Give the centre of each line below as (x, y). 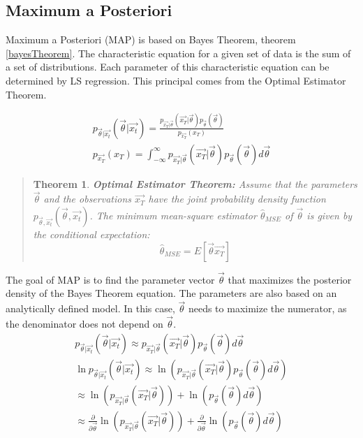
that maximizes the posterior (290, 279)
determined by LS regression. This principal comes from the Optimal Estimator (176, 80)
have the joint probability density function (237, 199)
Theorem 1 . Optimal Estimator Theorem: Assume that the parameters (195, 183)
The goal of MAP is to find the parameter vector (110, 279)
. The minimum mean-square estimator (173, 215)
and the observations (87, 199)
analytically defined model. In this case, (90, 308)
